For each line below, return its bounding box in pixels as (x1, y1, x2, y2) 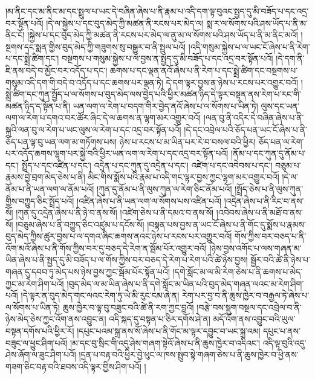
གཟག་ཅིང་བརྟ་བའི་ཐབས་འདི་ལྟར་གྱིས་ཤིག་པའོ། (5, 360, 141, 372)
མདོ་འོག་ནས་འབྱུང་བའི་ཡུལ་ (213, 313, 296, 325)
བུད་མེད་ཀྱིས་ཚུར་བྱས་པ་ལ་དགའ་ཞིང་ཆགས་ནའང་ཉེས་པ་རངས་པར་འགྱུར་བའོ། (5, 230, 232, 242)
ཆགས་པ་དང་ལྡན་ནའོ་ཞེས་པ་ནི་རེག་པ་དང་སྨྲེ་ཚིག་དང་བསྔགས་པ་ (109, 63, 298, 76)
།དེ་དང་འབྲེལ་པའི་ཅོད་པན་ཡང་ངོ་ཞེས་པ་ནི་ (184, 123, 307, 135)
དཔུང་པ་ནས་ (263, 325, 300, 337)
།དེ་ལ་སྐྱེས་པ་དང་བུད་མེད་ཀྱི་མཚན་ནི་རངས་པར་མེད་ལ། (46, 16, 204, 29)
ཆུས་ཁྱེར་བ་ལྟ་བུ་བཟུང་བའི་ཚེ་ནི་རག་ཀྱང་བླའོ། (62, 300, 194, 313)
